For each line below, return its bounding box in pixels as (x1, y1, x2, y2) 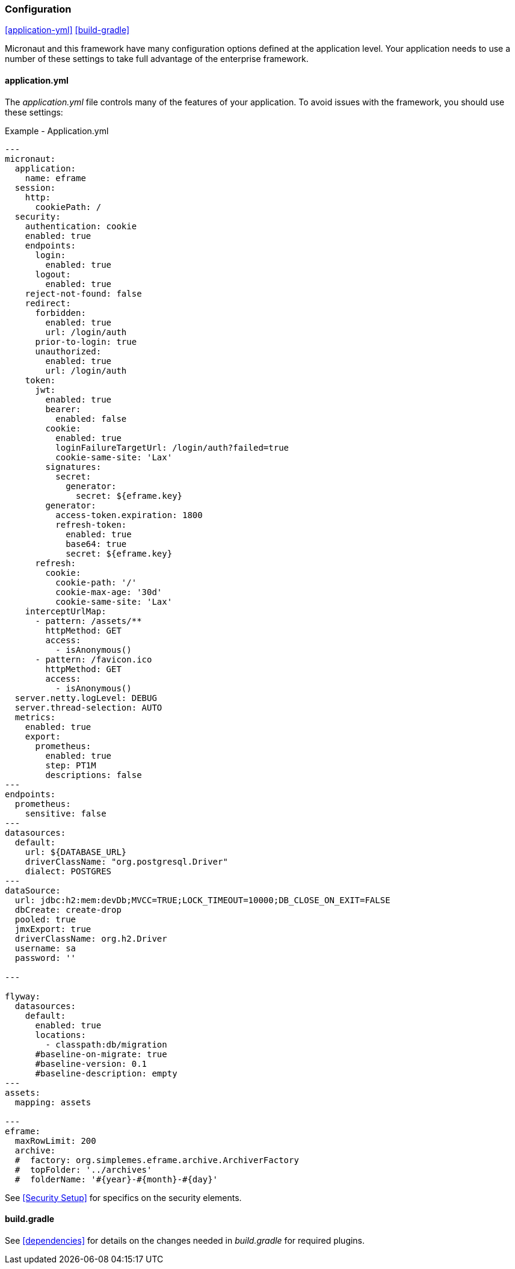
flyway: (5, 991, 41, 1001)
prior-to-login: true (35, 336, 137, 347)
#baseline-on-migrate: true (35, 1049, 167, 1059)
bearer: (45, 404, 81, 414)
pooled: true (14, 914, 76, 924)
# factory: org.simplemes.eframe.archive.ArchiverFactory (14, 1155, 299, 1165)
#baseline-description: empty (35, 1068, 177, 1078)
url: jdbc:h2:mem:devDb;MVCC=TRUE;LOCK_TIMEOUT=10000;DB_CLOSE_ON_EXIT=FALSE (14, 895, 390, 905)
